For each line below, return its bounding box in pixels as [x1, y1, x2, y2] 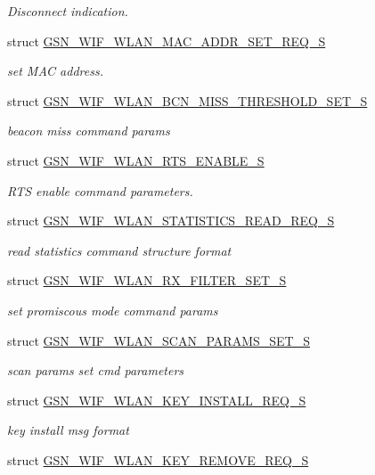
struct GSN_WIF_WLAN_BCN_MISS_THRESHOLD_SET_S [7, 91, 368, 110]
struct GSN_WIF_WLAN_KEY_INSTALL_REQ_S [7, 390, 306, 409]
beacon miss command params [7, 121, 170, 140]
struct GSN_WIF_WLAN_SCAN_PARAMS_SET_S [7, 331, 310, 349]
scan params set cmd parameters [7, 361, 184, 380]
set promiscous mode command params [7, 300, 218, 319]
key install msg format [7, 421, 129, 439]
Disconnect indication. [7, 2, 128, 20]
